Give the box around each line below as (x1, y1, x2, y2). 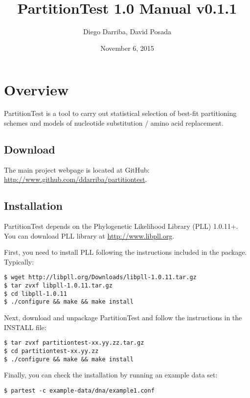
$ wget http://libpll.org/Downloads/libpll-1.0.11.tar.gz (4, 274, 197, 281)
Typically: (4, 256, 34, 266)
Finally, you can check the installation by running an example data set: (4, 370, 218, 380)
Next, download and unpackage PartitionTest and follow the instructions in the (4, 312, 242, 323)
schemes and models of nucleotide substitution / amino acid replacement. (4, 117, 224, 128)
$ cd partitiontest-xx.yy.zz (4, 347, 99, 354)
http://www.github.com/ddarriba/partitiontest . (4, 174, 147, 184)
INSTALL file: (4, 322, 46, 332)
